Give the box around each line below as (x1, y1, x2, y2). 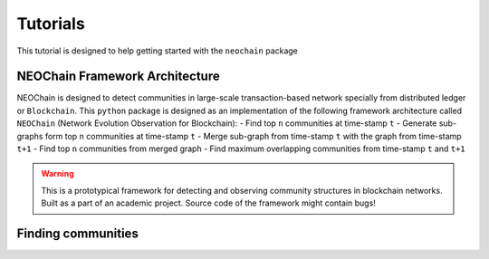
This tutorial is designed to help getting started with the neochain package (16, 45, 299, 56)
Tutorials (16, 14, 85, 34)
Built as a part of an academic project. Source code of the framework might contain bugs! (41, 197, 376, 208)
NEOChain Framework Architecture (16, 69, 221, 84)
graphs (16, 130, 43, 141)
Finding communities (16, 226, 139, 241)
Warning (41, 168, 74, 179)
